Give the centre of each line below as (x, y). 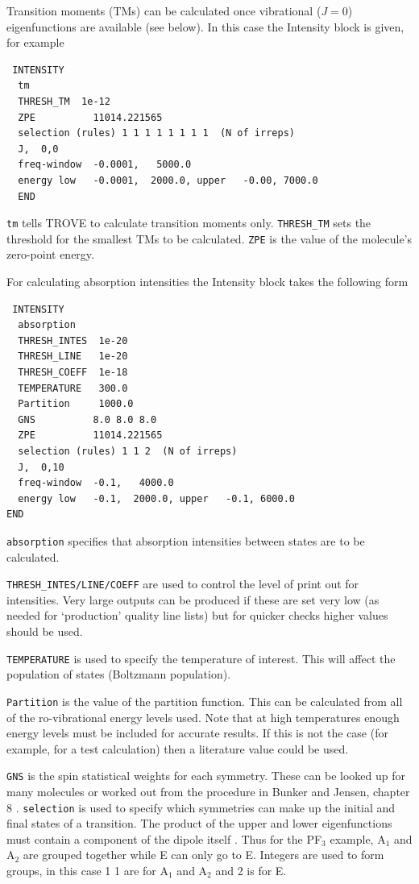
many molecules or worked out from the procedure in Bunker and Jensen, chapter (208, 791)
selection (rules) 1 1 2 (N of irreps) (128, 451)
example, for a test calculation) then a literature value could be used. (178, 748)
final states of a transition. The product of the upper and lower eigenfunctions (199, 823)
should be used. (45, 631)
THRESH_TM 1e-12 (64, 101)
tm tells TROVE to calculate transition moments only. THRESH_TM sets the (189, 223)
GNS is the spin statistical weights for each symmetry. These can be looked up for (206, 776)
